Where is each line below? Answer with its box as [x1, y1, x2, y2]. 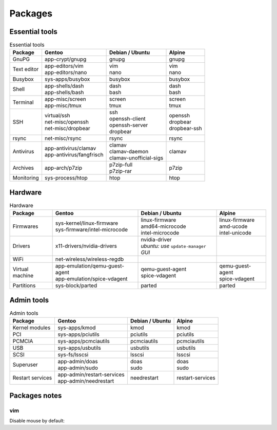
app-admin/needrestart [57, 378, 114, 385]
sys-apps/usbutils [57, 345, 101, 352]
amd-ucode [219, 223, 248, 230]
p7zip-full [109, 161, 133, 168]
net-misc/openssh [44, 118, 89, 126]
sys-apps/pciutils [57, 331, 100, 338]
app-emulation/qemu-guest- [55, 262, 125, 270]
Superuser [12, 361, 38, 368]
